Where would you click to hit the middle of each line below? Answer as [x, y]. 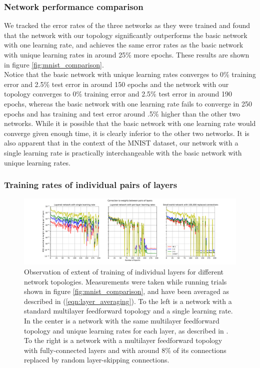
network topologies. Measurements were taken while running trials [125, 281]
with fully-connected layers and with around [92, 350]
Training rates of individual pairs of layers [91, 185]
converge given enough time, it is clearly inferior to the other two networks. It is [127, 133]
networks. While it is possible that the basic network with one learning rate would [130, 123]
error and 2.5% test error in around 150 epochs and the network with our [116, 84]
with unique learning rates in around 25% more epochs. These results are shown [127, 54]
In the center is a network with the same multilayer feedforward [122, 320]
